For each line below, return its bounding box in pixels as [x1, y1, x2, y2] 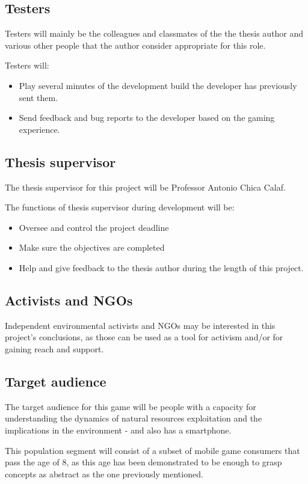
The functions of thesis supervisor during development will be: [5, 201, 235, 213]
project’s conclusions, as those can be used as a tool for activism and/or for [5, 331, 283, 343]
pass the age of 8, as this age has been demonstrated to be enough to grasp [5, 456, 282, 468]
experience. [19, 123, 60, 135]
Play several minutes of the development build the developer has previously [19, 79, 297, 91]
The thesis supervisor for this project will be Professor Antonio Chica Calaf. [5, 180, 286, 193]
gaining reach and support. [5, 342, 104, 355]
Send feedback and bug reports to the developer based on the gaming [19, 111, 275, 124]
